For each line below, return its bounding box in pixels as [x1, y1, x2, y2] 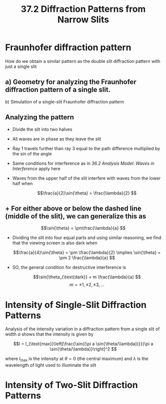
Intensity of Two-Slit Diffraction [5, 380, 138, 391]
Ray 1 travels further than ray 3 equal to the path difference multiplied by [12, 145, 160, 151]
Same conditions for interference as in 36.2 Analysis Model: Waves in [12, 160, 155, 166]
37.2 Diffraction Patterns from [20, 3, 146, 15]
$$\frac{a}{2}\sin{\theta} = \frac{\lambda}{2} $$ [37, 190, 137, 196]
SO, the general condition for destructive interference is [12, 264, 126, 270]
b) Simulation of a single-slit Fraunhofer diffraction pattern [5, 99, 124, 104]
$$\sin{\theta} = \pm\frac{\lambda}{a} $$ [41, 225, 126, 231]
